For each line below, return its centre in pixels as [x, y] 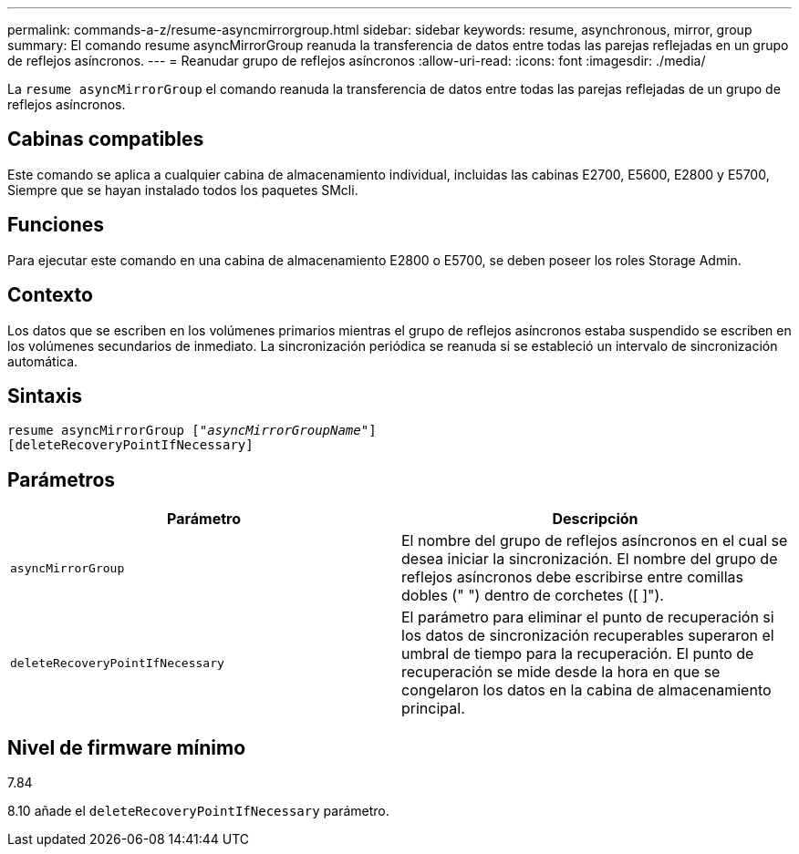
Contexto [50, 295]
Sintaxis [45, 396]
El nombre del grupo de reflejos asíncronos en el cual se [595, 541]
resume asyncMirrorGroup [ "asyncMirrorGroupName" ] [192, 431]
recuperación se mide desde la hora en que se [561, 672]
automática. [43, 361]
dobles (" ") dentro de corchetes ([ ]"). [533, 596]
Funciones [56, 225]
